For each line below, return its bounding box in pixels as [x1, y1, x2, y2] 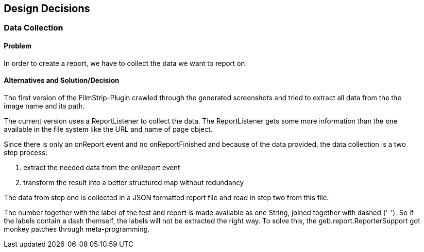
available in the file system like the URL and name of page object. [4, 125, 213, 133]
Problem [4, 42, 32, 50]
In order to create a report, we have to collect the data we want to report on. [4, 59, 247, 67]
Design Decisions [4, 2, 90, 15]
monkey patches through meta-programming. [4, 224, 150, 233]
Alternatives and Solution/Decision [4, 76, 119, 85]
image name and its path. [4, 101, 85, 110]
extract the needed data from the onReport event [23, 163, 180, 172]
